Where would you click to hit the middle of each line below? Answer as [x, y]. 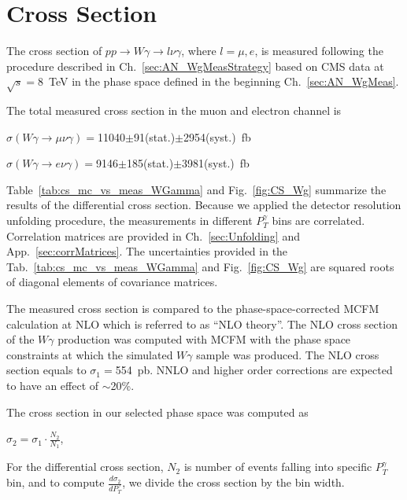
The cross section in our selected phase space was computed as [157, 412]
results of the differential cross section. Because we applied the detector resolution [204, 205]
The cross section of [54, 51]
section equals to [46, 370]
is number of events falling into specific [278, 467]
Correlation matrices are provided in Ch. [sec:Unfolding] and [153, 235]
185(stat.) [150, 163]
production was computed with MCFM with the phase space [204, 339]
